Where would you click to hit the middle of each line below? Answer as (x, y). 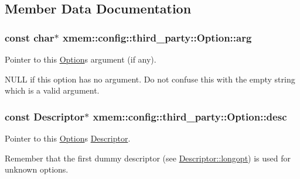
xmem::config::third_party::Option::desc (190, 116)
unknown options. (37, 169)
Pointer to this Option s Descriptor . (68, 138)
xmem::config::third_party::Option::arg (157, 37)
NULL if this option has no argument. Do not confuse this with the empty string (150, 79)
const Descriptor (45, 116)
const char (30, 37)
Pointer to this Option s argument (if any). (81, 59)
